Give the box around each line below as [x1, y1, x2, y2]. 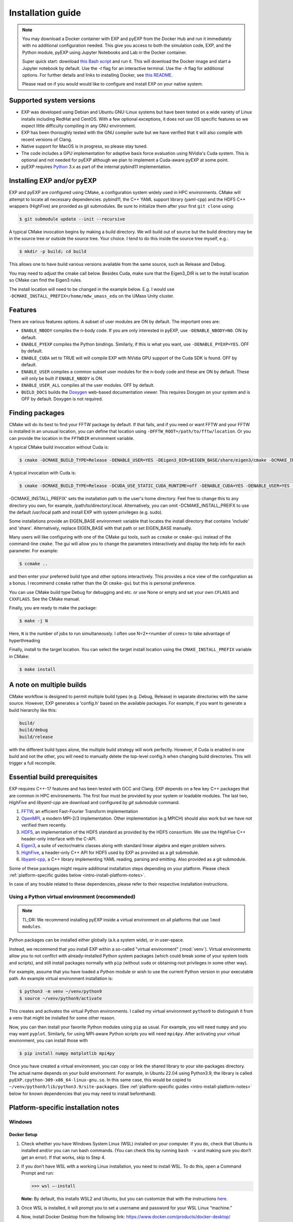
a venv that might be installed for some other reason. [9, 1015, 116, 1021]
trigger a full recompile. [9, 760, 56, 766]
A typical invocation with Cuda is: [9, 470, 76, 476]
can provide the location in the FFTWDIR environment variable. [9, 435, 134, 441]
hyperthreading [9, 637, 41, 643]
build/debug [19, 727, 48, 733]
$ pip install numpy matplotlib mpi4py [19, 1051, 115, 1056]
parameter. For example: [9, 547, 59, 553]
